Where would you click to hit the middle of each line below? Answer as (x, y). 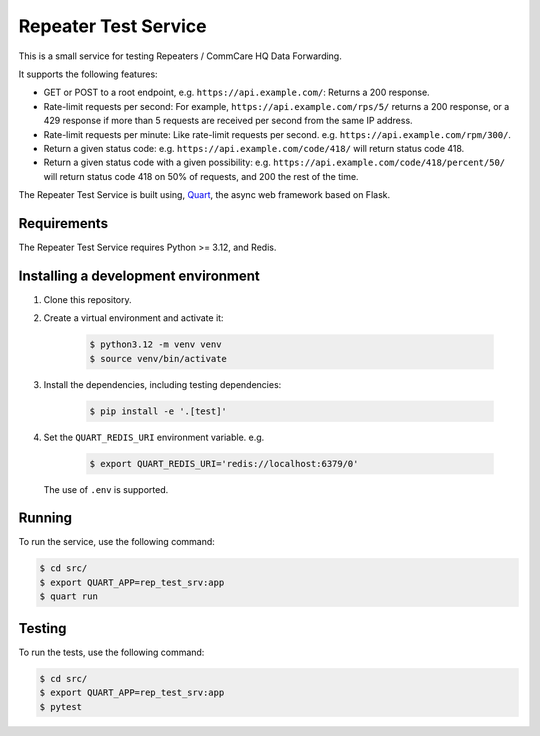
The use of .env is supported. (106, 489)
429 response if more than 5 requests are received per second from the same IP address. (228, 121)
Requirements (63, 223)
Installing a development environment (139, 275)
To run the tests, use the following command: (111, 652)
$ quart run (69, 596)
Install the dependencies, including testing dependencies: (162, 384)
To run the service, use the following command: (116, 542)
